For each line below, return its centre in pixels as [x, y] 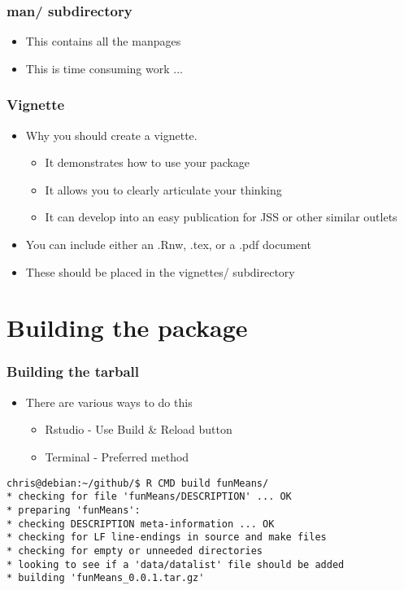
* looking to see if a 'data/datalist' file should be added [176, 564]
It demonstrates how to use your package [148, 162]
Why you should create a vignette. [111, 135]
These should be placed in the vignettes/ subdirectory [160, 271]
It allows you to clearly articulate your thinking [163, 189]
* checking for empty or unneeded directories [135, 551]
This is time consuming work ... [104, 68]
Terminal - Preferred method [117, 456]
